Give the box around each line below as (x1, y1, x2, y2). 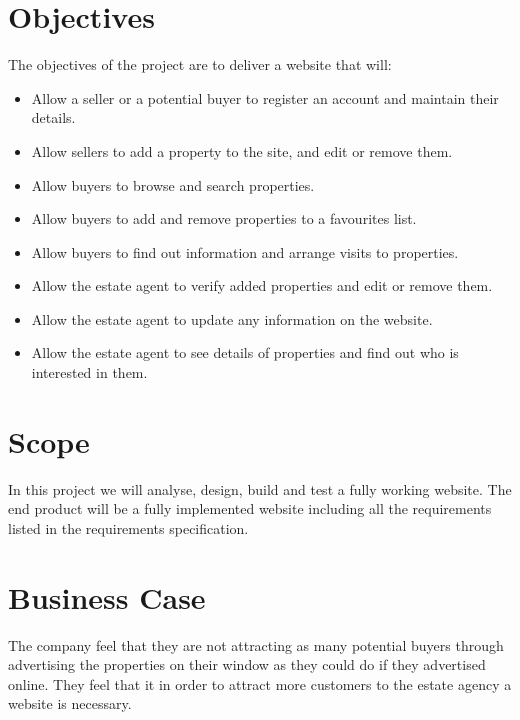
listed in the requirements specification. (8, 517, 249, 538)
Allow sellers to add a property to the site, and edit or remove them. (31, 140, 453, 161)
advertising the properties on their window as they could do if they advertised (8, 654, 486, 675)
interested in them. (31, 362, 148, 383)
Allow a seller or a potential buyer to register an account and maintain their (31, 87, 499, 108)
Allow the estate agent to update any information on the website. (31, 308, 433, 329)
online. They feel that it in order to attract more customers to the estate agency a (8, 673, 512, 694)
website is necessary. (8, 693, 132, 714)
